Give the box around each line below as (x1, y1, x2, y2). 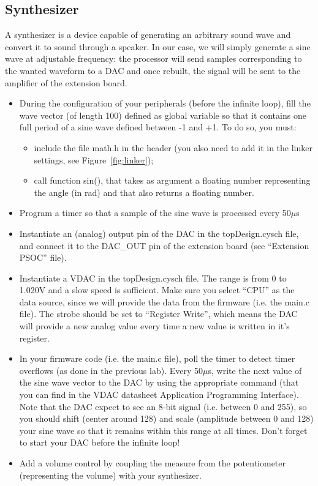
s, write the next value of (208, 364, 302, 376)
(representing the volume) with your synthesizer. (19, 468, 202, 481)
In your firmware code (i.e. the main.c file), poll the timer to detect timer (19, 352, 295, 365)
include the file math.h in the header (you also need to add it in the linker (34, 141, 312, 154)
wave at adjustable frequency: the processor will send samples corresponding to (5, 52, 302, 65)
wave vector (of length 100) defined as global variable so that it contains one (19, 108, 306, 121)
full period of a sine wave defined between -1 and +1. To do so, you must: (19, 121, 297, 133)
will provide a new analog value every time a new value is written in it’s (19, 320, 290, 332)
